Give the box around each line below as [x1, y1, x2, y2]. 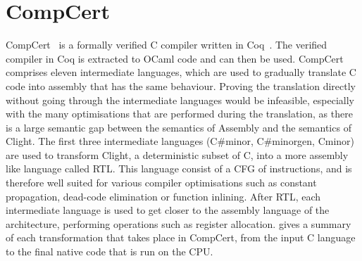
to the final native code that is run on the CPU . [6, 244, 213, 259]
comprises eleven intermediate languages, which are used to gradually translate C [6, 65, 356, 79]
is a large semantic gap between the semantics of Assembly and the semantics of [6, 120, 351, 134]
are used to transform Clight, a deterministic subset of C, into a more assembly [6, 147, 349, 162]
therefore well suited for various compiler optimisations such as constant [6, 175, 317, 190]
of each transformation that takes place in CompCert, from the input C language [6, 230, 356, 245]
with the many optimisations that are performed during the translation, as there [6, 106, 353, 121]
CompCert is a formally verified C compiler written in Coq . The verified [6, 37, 327, 52]
